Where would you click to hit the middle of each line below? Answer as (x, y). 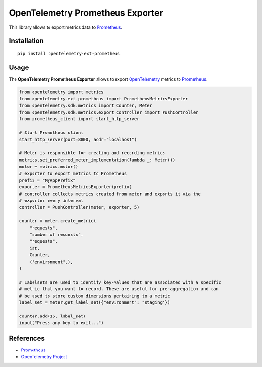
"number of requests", (56, 235)
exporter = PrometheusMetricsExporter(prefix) (75, 187)
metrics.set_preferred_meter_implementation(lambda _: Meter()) (97, 160)
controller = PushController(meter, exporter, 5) (79, 207)
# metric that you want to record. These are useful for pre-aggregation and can (119, 289)
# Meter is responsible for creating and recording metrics (92, 153)
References (27, 338)
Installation (26, 41)
